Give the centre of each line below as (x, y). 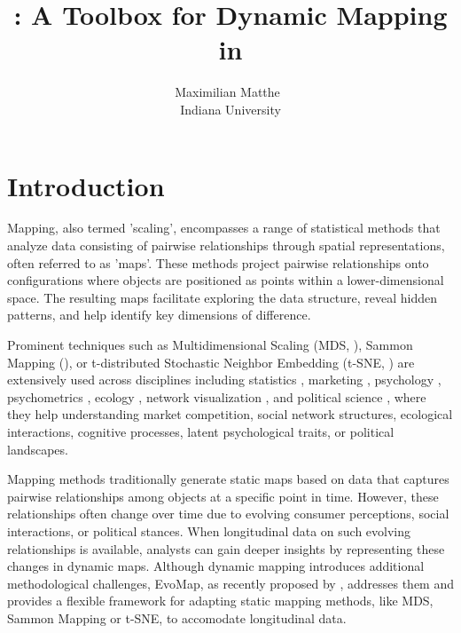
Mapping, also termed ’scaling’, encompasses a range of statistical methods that (224, 228)
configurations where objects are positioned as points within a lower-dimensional (226, 280)
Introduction (86, 185)
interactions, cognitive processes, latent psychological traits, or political (201, 431)
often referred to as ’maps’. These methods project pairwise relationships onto (218, 262)
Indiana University (230, 109)
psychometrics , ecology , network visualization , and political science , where (217, 396)
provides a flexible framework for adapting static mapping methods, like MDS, (220, 601)
